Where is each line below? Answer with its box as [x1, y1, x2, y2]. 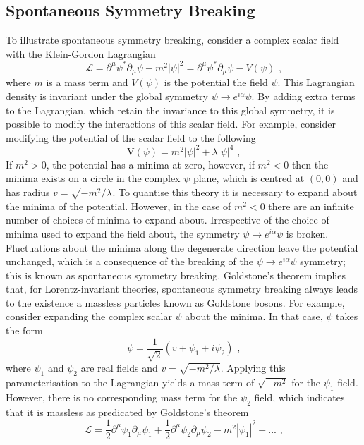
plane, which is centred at [193, 171, 305, 185]
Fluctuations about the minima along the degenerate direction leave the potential [6, 240, 358, 255]
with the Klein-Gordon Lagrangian [6, 46, 156, 61]
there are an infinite [268, 198, 354, 213]
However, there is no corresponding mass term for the [6, 389, 238, 404]
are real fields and [80, 360, 158, 375]
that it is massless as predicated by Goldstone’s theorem [6, 404, 249, 419]
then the [291, 157, 329, 171]
